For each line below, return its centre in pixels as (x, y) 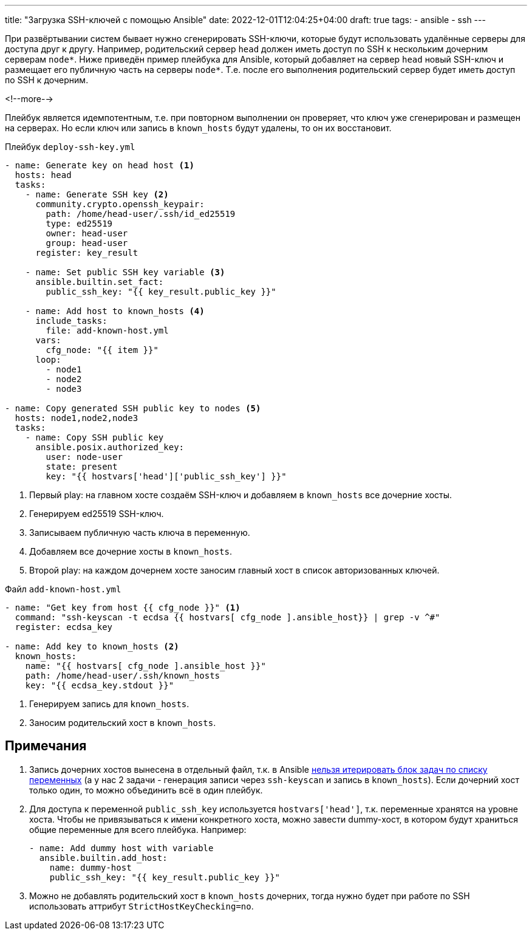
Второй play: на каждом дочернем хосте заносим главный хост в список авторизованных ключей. (234, 570)
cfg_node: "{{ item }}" (102, 350)
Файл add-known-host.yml (63, 589)
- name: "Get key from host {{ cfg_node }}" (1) (123, 608)
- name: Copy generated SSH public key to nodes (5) (133, 408)
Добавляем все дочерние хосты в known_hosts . (131, 551)
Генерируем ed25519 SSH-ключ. (97, 514)
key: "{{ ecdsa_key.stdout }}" (100, 685)
